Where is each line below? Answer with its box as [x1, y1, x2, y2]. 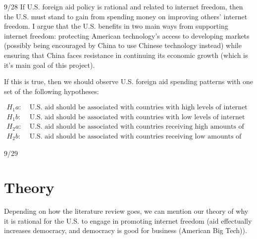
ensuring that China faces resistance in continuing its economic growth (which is [4, 49, 248, 60]
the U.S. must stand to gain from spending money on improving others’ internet [4, 11, 248, 21]
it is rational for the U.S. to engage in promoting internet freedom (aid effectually [4, 215, 252, 226]
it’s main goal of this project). [4, 59, 95, 70]
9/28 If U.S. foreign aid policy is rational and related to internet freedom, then [4, 1, 243, 11]
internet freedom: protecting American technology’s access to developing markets [4, 30, 250, 41]
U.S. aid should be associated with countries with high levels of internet [29, 104, 248, 111]
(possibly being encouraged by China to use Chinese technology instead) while [4, 40, 242, 50]
